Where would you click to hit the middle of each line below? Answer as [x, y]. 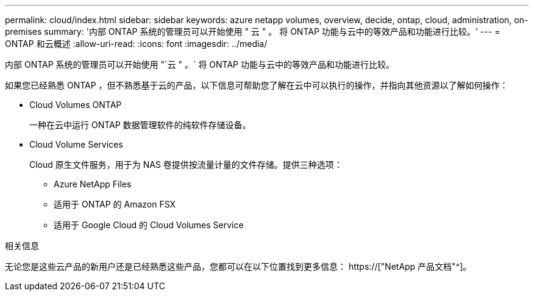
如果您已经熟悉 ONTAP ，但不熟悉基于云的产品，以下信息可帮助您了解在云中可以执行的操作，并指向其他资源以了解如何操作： [257, 85]
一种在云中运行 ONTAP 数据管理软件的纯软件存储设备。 [140, 125]
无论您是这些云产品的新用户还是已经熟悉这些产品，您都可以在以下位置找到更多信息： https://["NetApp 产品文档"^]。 [238, 266]
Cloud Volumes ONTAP [76, 105]
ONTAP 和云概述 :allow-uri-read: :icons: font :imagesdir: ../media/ [136, 44]
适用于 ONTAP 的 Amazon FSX [115, 204]
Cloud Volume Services [76, 144]
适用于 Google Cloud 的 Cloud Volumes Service [149, 225]
